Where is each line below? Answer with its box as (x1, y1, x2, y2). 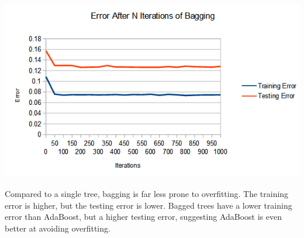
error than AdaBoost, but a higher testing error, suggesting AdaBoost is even (5, 210, 282, 223)
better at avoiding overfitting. (5, 222, 110, 234)
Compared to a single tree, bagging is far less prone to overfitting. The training (5, 187, 289, 199)
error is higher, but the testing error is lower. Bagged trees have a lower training (5, 199, 292, 211)
